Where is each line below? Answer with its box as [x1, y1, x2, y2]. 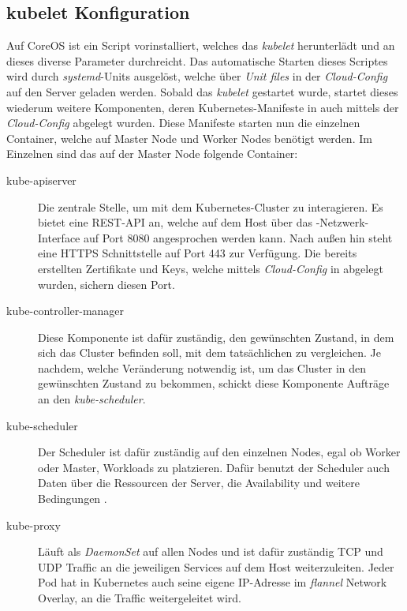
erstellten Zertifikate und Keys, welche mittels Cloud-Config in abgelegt [38, 260, 383, 276]
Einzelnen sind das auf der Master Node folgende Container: [6, 145, 298, 162]
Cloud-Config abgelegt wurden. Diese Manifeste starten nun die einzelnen [6, 114, 360, 131]
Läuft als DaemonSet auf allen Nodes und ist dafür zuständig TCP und [38, 543, 383, 560]
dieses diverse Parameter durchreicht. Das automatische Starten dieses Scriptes [6, 52, 388, 69]
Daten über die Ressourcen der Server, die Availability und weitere [38, 474, 360, 491]
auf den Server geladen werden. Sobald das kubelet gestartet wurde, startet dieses [6, 83, 398, 99]
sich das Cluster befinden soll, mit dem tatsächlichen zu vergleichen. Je [38, 344, 382, 361]
